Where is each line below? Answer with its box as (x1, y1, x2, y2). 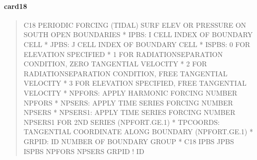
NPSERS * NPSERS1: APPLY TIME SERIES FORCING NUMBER (23, 107, 236, 117)
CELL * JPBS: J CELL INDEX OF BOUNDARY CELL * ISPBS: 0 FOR (23, 39, 251, 49)
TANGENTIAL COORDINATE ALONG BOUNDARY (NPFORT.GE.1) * (23, 126, 253, 137)
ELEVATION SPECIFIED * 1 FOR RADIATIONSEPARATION (23, 49, 223, 59)
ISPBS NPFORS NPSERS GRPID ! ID (23, 146, 144, 156)
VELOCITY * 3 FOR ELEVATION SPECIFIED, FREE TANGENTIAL (23, 78, 247, 88)
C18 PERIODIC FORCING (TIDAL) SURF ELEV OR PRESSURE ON (23, 19, 247, 30)
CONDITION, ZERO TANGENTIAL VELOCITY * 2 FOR (23, 58, 207, 69)
